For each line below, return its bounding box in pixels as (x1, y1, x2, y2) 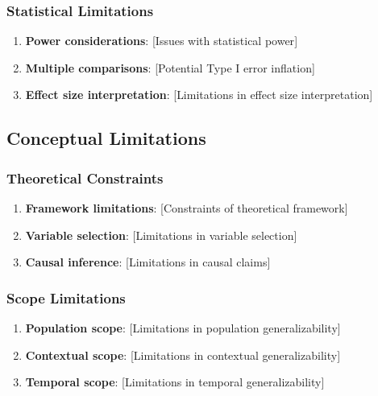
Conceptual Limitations (6, 126, 206, 151)
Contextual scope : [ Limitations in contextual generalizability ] (25, 346, 341, 363)
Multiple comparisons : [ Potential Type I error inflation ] (25, 59, 315, 76)
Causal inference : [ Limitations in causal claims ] (25, 254, 271, 270)
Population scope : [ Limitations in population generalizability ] (25, 320, 341, 336)
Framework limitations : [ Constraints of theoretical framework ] (25, 200, 348, 216)
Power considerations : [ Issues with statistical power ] (25, 32, 298, 49)
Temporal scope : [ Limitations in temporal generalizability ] (25, 373, 325, 390)
